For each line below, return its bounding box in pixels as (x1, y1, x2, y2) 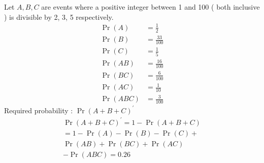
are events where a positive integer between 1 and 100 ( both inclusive (41, 2, 260, 12)
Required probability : (4, 105, 73, 115)
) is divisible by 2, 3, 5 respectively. (4, 11, 114, 22)
